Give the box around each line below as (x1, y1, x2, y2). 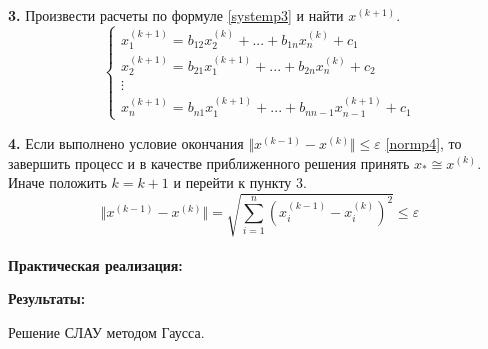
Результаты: (8, 288, 86, 309)
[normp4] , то (385, 132, 462, 153)
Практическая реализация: (8, 254, 183, 275)
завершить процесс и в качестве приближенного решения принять (8, 152, 410, 173)
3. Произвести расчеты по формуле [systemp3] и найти (8, 5, 344, 25)
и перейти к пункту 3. (173, 172, 307, 193)
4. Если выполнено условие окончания (8, 132, 244, 153)
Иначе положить (8, 172, 107, 193)
